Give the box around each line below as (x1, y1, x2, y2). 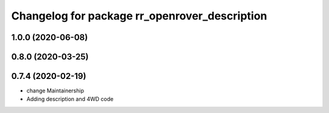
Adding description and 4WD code (26, 95, 114, 103)
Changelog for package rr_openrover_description (11, 9, 267, 22)
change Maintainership (26, 87, 85, 94)
